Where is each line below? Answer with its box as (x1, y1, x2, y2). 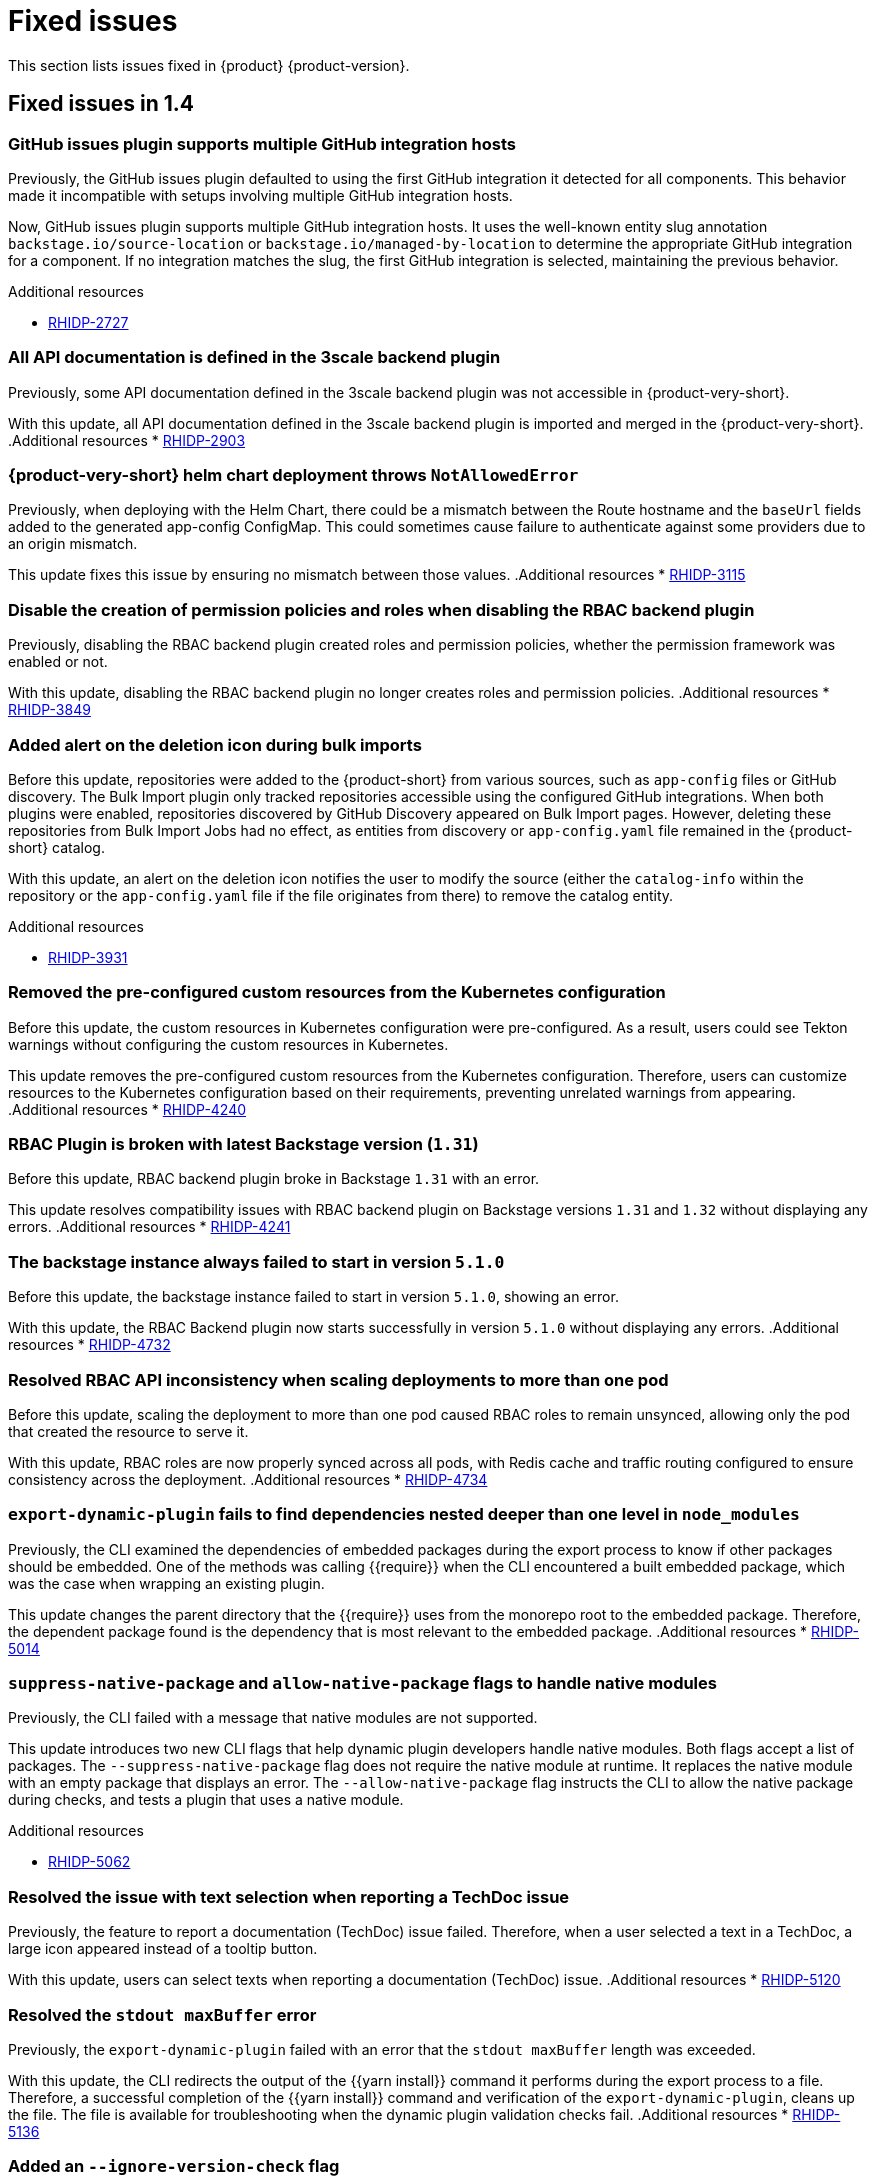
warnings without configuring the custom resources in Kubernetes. (8, 1035, 449, 1053)
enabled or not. (8, 653, 108, 671)
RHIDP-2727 (48, 313, 129, 331)
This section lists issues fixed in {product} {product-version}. (8, 56, 410, 74)
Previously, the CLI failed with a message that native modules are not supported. (8, 1709, 538, 1727)
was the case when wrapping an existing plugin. (8, 1574, 325, 1592)
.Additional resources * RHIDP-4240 (8, 1100, 247, 1118)
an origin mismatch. (8, 535, 138, 553)
